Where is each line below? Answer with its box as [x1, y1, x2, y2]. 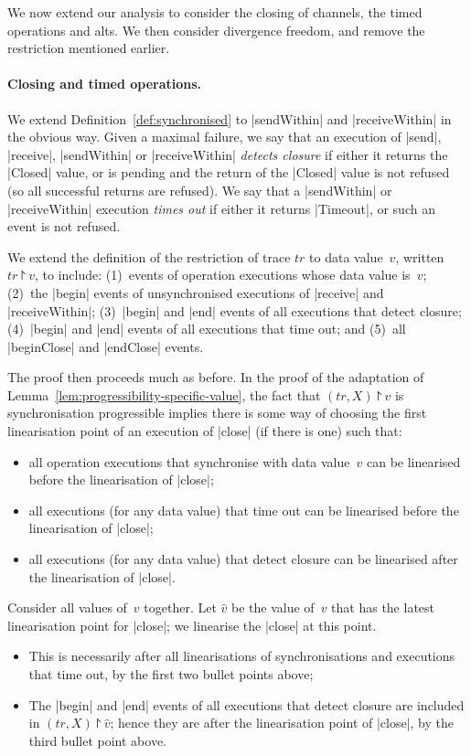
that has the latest [331, 598, 435, 617]
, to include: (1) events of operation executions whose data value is [35, 265, 411, 284]
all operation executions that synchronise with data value [28, 452, 350, 471]
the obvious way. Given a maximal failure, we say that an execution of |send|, [7, 127, 442, 146]
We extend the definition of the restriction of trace [7, 247, 291, 266]
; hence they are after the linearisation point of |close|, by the [110, 713, 455, 732]
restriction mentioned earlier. [7, 38, 170, 58]
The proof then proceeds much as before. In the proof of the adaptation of [7, 367, 424, 387]
